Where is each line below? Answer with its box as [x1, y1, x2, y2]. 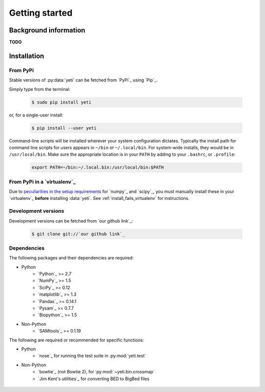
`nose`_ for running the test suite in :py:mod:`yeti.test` [38, 353, 146, 359]
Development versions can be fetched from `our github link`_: [9, 218, 133, 224]
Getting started [9, 7, 73, 18]
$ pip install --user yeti [31, 125, 97, 131]
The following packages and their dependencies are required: [9, 255, 134, 261]
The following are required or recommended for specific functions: [9, 337, 144, 343]
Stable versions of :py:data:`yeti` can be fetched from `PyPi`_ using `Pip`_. [9, 77, 158, 83]
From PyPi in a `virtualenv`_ [9, 178, 76, 185]
